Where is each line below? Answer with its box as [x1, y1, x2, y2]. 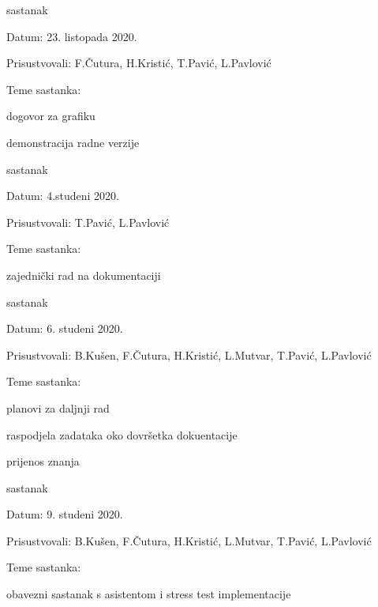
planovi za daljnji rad [6, 399, 110, 416]
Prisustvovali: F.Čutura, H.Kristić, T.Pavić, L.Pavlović [6, 55, 271, 71]
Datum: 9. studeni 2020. [6, 506, 123, 522]
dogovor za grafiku [6, 107, 95, 124]
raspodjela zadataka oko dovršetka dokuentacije [6, 426, 238, 443]
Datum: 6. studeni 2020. [6, 320, 123, 337]
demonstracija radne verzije [6, 134, 140, 150]
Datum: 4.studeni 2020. [6, 187, 120, 204]
